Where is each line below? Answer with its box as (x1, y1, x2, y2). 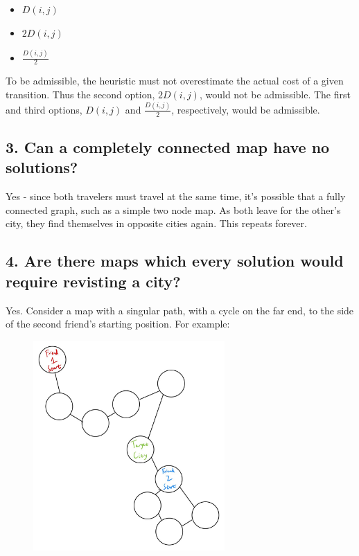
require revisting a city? (6, 270, 181, 292)
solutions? (6, 156, 78, 178)
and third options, (6, 102, 82, 116)
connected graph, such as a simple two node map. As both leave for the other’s (6, 202, 341, 217)
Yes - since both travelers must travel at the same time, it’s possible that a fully (6, 189, 346, 204)
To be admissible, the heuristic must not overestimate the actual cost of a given (6, 73, 344, 88)
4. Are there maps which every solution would (6, 250, 344, 271)
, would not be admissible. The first (199, 87, 351, 101)
